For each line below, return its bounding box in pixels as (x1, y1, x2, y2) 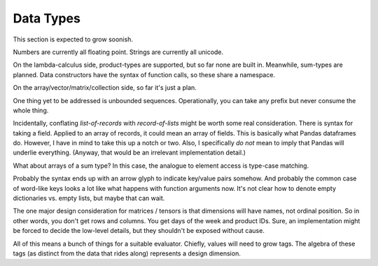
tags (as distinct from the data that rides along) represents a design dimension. (13, 249, 241, 258)
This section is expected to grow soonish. (13, 35, 133, 44)
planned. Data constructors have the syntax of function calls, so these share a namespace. (13, 70, 276, 79)
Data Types (13, 11, 80, 26)
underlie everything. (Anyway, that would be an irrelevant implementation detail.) (13, 148, 246, 157)
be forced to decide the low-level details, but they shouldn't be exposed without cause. (13, 227, 265, 235)
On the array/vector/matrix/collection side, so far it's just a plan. (13, 84, 197, 92)
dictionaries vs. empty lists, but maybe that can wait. (13, 194, 165, 203)
